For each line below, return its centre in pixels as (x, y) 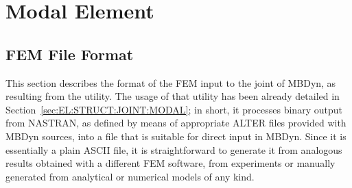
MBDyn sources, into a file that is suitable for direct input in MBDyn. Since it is (176, 136)
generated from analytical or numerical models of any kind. (130, 176)
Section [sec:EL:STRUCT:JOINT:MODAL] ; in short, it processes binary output (174, 109)
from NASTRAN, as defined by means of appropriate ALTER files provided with (176, 123)
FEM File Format (70, 54)
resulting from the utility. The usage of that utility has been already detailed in (173, 96)
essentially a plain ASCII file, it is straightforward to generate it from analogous (174, 149)
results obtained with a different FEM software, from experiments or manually (171, 163)
